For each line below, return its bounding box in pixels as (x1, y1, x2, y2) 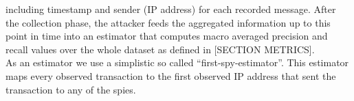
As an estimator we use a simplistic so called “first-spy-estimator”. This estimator (5, 55, 349, 70)
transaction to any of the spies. (5, 82, 136, 96)
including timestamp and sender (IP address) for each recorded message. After (5, 2, 336, 16)
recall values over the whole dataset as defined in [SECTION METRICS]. (5, 42, 315, 56)
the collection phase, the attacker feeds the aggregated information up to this (5, 15, 331, 29)
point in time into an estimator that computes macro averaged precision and (5, 29, 328, 43)
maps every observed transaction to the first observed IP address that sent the (5, 68, 336, 83)
